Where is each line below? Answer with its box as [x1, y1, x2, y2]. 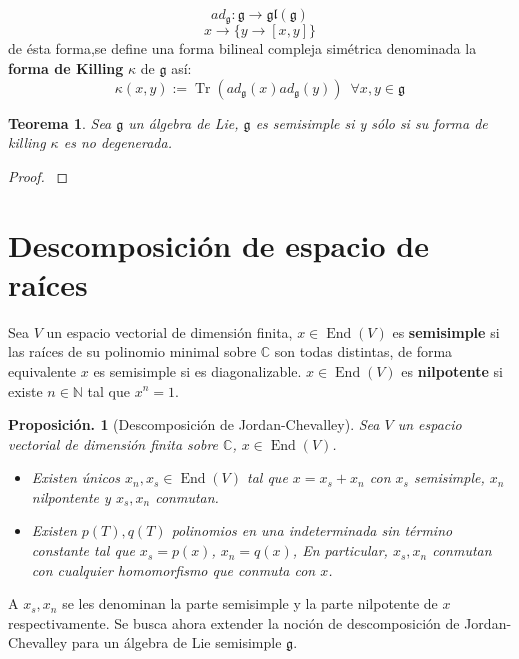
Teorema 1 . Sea [8, 112, 112, 133]
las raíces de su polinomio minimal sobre [8, 341, 257, 362]
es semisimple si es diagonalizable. [93, 360, 302, 381]
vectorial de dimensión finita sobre [8, 433, 219, 454]
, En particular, [292, 540, 388, 561]
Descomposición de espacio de [8, 224, 429, 265]
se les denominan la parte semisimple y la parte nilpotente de [62, 593, 438, 614]
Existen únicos [31, 467, 121, 488]
